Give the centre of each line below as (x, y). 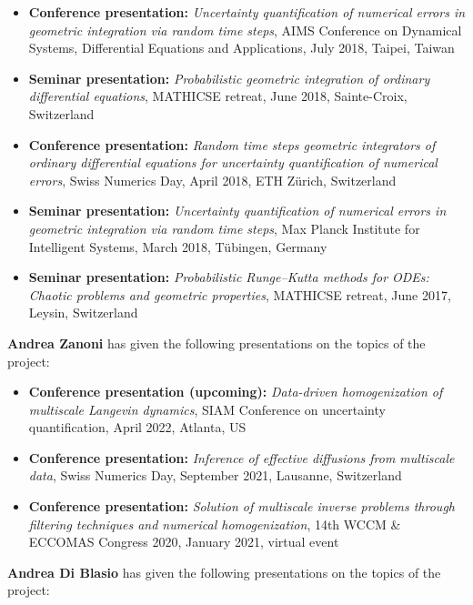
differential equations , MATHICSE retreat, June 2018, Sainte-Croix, (218, 96)
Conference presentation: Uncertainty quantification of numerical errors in (247, 12)
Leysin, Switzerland (83, 313)
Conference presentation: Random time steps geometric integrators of (232, 144)
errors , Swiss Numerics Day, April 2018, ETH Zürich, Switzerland (212, 180)
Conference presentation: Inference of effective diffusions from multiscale (242, 457)
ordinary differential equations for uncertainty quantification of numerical (233, 162)
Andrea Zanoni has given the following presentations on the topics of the (216, 343)
